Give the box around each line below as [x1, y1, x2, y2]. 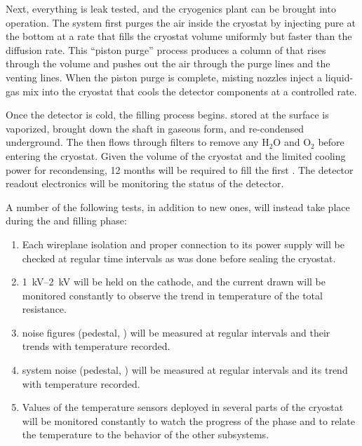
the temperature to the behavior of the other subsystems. [22, 427, 269, 442]
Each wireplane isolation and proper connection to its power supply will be [22, 236, 344, 251]
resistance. [22, 302, 67, 316]
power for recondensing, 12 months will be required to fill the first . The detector [6, 162, 354, 177]
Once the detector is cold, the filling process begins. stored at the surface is [6, 107, 329, 122]
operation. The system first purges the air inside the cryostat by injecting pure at [6, 15, 356, 29]
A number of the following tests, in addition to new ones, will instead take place [6, 199, 350, 214]
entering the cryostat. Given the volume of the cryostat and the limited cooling [6, 148, 346, 163]
